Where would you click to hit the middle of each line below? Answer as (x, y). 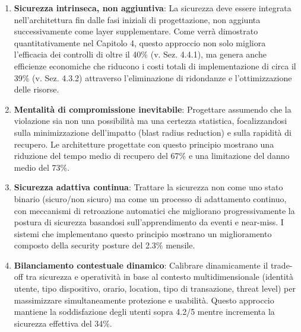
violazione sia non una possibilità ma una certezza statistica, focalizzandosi (150, 121)
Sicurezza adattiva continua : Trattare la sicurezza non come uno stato (148, 187)
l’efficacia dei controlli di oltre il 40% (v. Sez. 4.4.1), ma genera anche (140, 54)
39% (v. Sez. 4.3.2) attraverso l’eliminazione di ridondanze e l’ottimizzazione (153, 77)
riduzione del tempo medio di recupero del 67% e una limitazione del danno (152, 156)
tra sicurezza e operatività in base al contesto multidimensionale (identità (159, 277)
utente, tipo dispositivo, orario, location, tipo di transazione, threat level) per (155, 288)
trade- (281, 265)
